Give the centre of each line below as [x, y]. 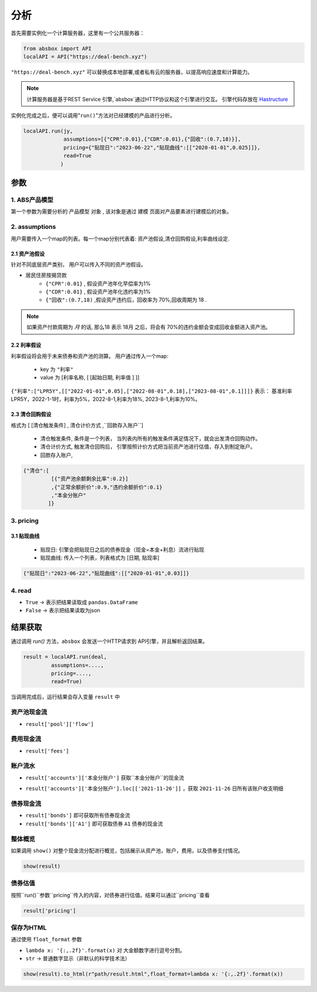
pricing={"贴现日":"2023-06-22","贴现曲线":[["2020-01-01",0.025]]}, [162, 147]
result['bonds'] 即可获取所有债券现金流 [78, 815]
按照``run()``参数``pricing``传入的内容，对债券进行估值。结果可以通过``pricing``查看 [110, 895]
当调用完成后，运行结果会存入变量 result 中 [65, 697]
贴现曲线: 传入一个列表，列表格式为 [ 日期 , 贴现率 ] [100, 558]
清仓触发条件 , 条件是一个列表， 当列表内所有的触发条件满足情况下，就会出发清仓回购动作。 [150, 438]
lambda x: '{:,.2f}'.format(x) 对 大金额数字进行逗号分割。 [105, 950]
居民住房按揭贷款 [46, 275]
